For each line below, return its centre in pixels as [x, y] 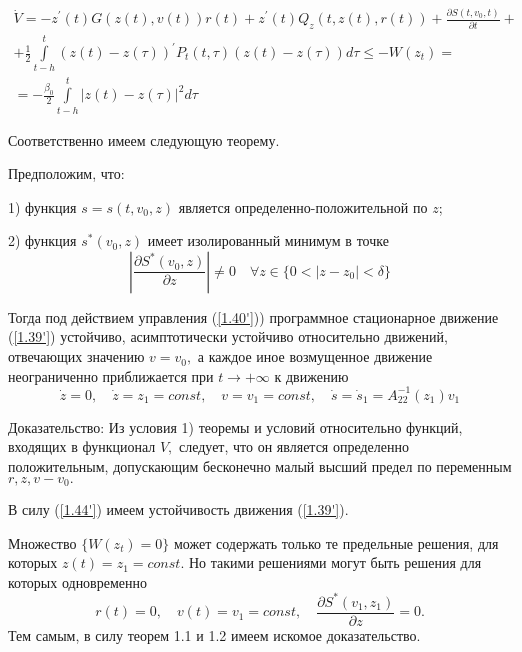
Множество [42, 542]
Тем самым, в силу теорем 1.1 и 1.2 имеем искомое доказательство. [214, 634]
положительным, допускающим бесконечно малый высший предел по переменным [260, 465]
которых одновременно [78, 581]
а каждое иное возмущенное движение [315, 356]
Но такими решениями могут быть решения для [335, 562]
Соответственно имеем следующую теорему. [144, 139]
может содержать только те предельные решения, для [336, 542]
